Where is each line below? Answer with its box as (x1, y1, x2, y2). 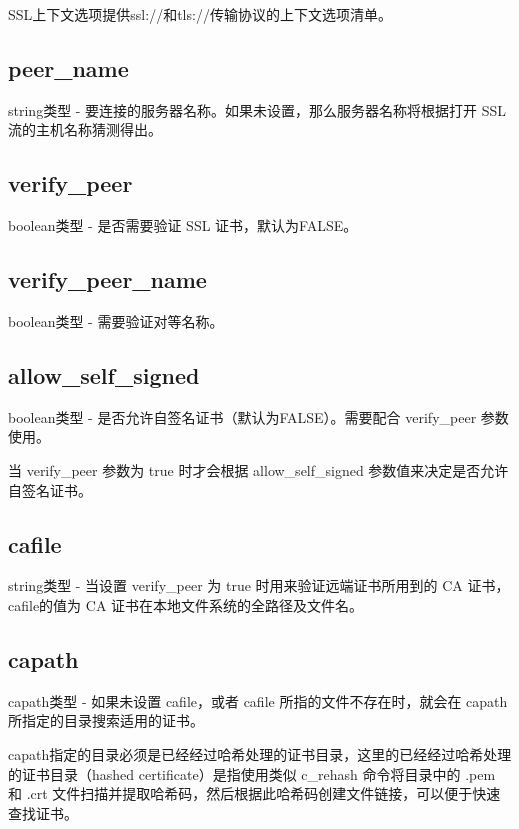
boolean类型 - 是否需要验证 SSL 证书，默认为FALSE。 (8, 215, 358, 236)
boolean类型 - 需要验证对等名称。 (8, 310, 224, 331)
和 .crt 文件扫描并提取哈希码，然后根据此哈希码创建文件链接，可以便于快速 (8, 783, 501, 804)
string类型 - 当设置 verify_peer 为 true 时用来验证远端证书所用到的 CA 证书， (8, 575, 510, 596)
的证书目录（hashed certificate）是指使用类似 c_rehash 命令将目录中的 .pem (8, 763, 496, 784)
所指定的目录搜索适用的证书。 (8, 710, 204, 731)
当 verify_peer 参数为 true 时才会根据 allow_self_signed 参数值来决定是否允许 (8, 459, 509, 480)
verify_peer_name (8, 264, 207, 295)
